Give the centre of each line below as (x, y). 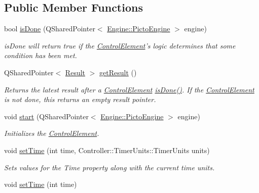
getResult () (118, 72)
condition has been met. (41, 55)
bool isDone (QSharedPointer (50, 29)
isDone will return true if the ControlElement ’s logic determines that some (120, 45)
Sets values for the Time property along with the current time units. (109, 167)
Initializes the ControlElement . (52, 133)
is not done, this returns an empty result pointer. (80, 99)
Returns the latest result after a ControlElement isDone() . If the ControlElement (129, 89)
